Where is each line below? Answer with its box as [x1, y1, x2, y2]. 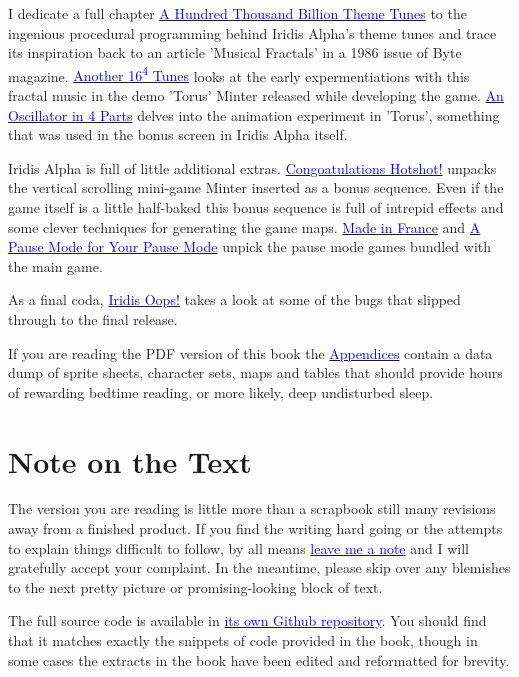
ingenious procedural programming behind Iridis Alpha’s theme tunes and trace [8, 22, 497, 43]
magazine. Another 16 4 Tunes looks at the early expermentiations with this [8, 62, 470, 86]
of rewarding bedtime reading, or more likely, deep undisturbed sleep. [8, 381, 434, 402]
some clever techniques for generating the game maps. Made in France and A [8, 216, 481, 237]
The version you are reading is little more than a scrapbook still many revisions [8, 498, 496, 519]
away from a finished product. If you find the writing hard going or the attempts [8, 518, 503, 539]
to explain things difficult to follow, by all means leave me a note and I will [8, 537, 469, 558]
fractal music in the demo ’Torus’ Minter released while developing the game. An [8, 85, 504, 106]
